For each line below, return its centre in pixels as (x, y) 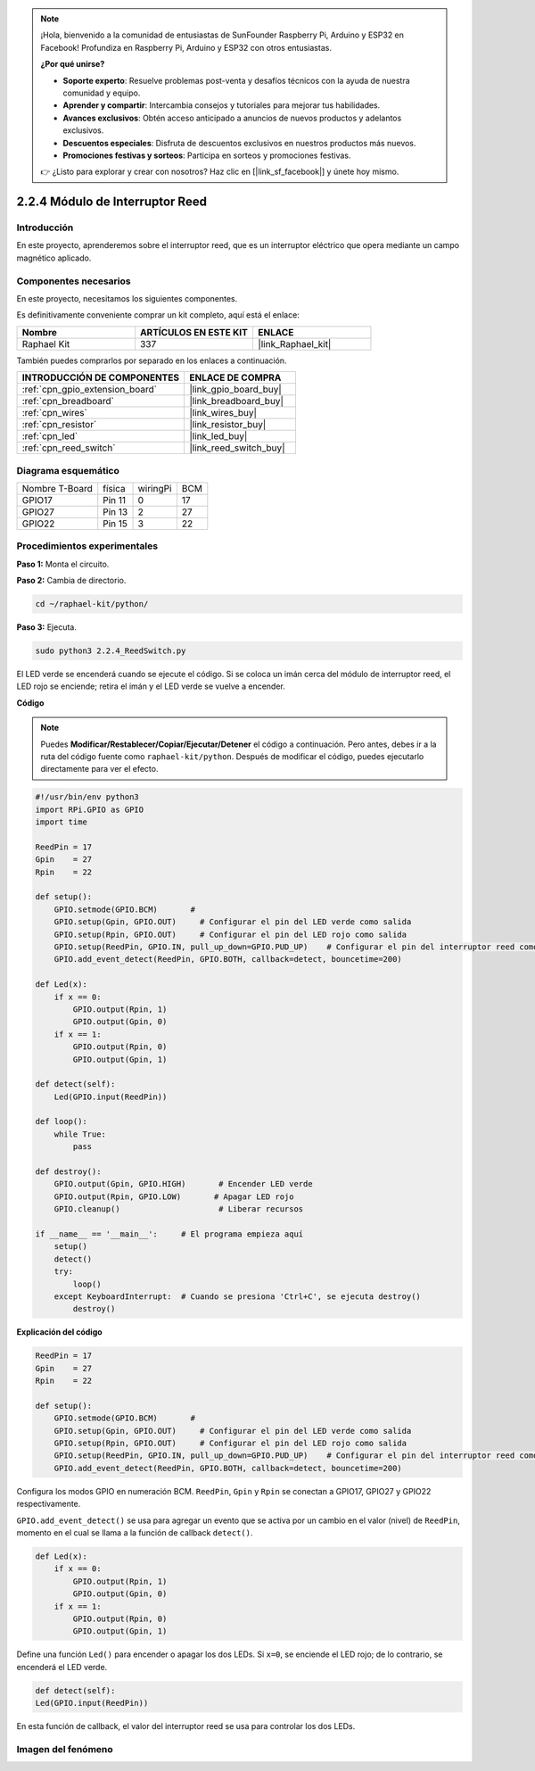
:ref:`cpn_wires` (55, 413)
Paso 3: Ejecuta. (47, 627)
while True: (80, 1134)
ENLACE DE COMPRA (235, 377)
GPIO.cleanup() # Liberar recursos (179, 1209)
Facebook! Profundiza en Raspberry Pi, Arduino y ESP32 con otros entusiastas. (186, 47)
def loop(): (62, 1121)
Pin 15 (115, 524)
